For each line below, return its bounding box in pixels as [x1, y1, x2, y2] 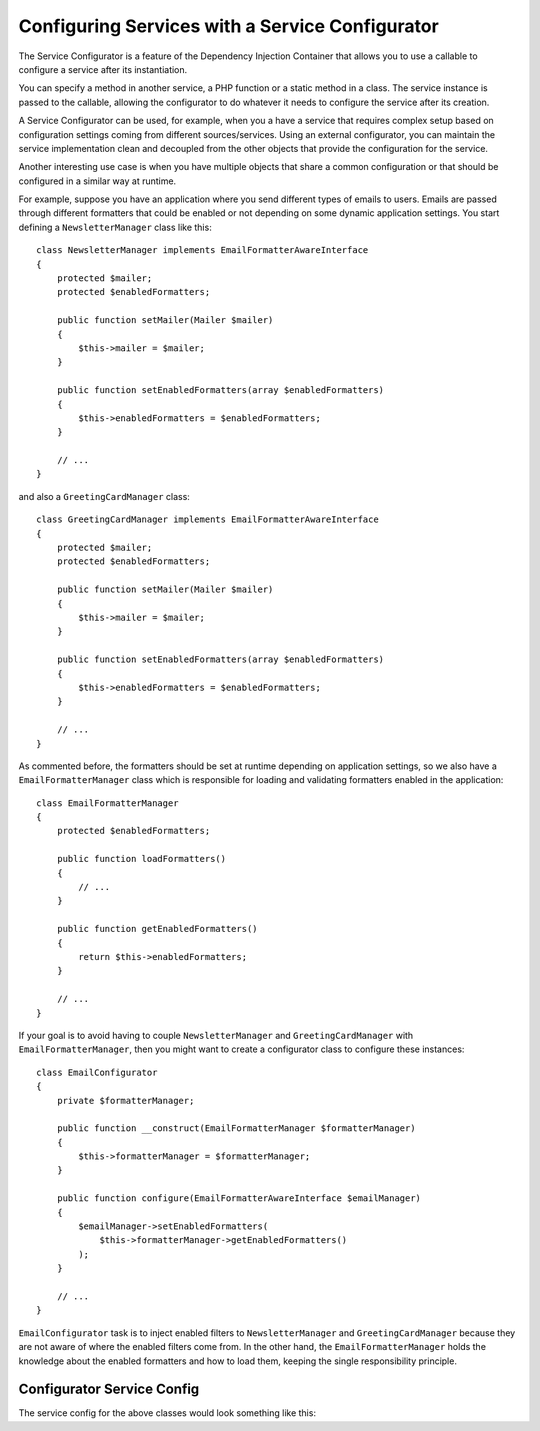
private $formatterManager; [56, 1095, 195, 1106]
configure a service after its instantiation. [18, 63, 188, 75]
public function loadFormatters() [56, 853, 227, 865]
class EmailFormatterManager [36, 797, 179, 809]
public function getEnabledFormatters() [56, 923, 259, 935]
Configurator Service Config [18, 1381, 200, 1398]
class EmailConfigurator [36, 1066, 158, 1078]
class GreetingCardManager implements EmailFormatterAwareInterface [36, 514, 379, 525]
